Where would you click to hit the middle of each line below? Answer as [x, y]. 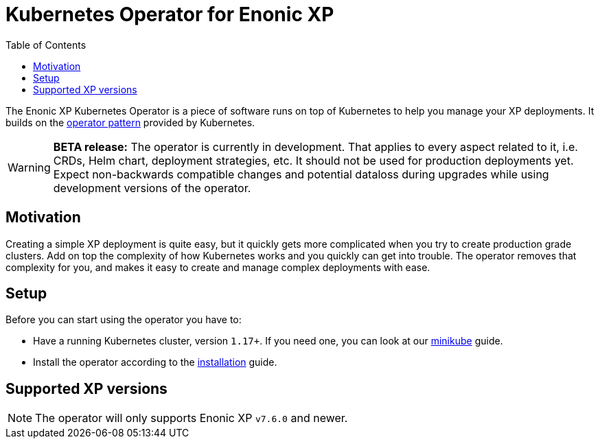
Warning [29, 167]
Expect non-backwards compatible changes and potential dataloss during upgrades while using [301, 174]
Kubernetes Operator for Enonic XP [170, 14]
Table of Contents [46, 45]
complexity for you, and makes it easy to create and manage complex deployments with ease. [218, 267]
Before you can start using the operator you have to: [124, 320]
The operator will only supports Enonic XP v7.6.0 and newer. [192, 418]
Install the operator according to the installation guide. [155, 362]
